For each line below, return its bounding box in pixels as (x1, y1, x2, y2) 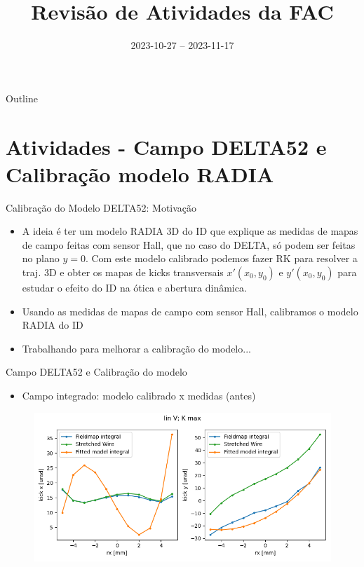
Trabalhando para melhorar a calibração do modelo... (22, 341, 251, 355)
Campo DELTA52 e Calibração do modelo (6, 364, 187, 379)
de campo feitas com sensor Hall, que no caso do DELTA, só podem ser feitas (22, 237, 356, 252)
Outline (6, 90, 38, 105)
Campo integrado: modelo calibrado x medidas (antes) (22, 388, 256, 402)
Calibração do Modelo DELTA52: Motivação (6, 200, 197, 214)
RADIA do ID (22, 317, 83, 332)
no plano (22, 251, 60, 266)
